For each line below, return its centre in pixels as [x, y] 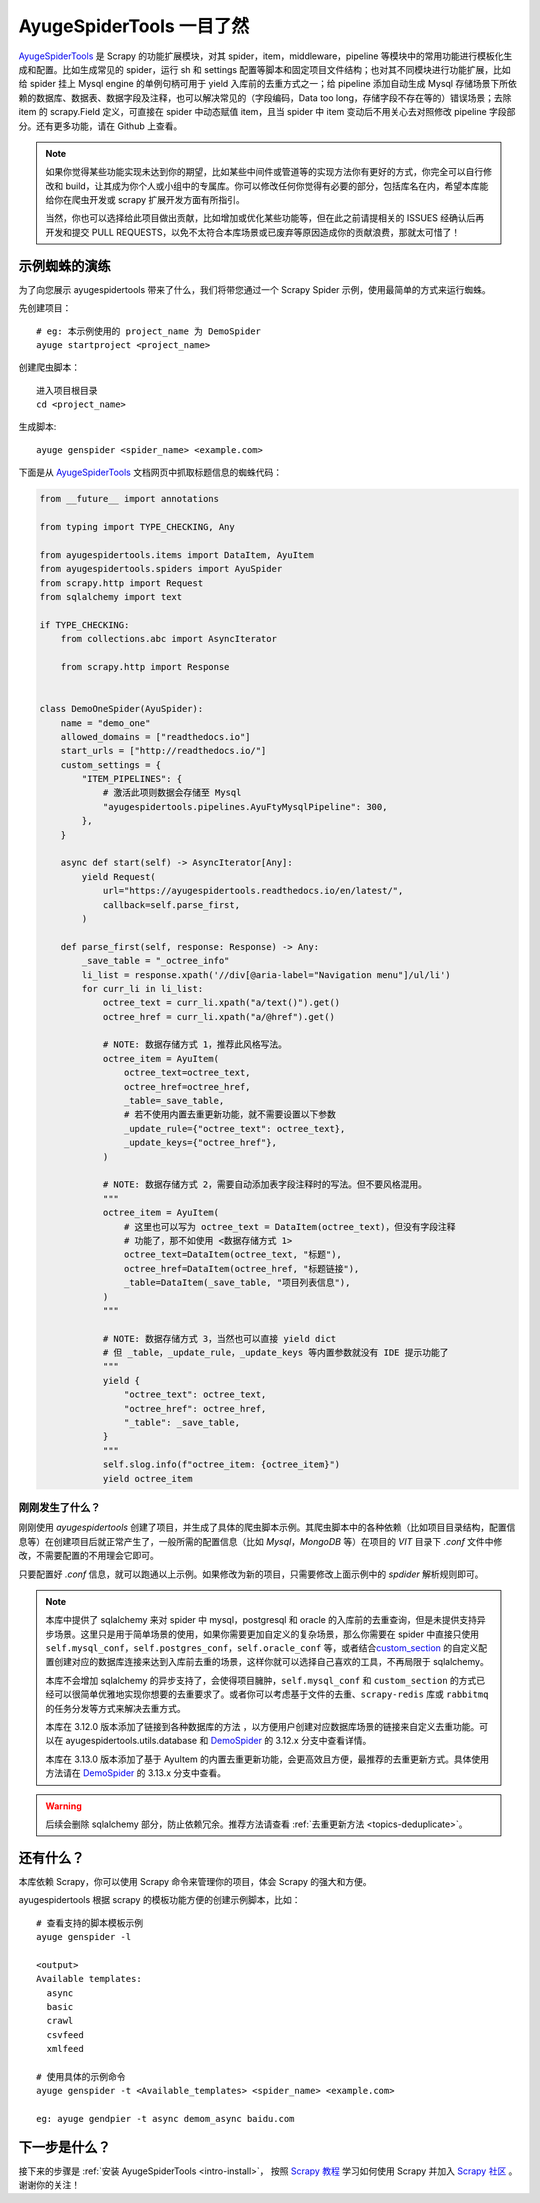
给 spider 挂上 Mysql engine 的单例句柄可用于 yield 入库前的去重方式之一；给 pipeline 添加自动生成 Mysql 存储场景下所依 [267, 84]
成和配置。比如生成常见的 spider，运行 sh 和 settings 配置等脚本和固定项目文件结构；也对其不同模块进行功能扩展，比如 [265, 69]
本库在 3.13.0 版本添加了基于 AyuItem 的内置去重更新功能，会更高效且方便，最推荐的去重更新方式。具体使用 [267, 1759]
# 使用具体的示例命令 [81, 2076]
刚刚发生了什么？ [59, 1507]
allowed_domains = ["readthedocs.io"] [155, 736]
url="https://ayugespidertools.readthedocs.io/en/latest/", [253, 891]
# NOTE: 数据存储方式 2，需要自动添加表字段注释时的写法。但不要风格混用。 [265, 1184]
